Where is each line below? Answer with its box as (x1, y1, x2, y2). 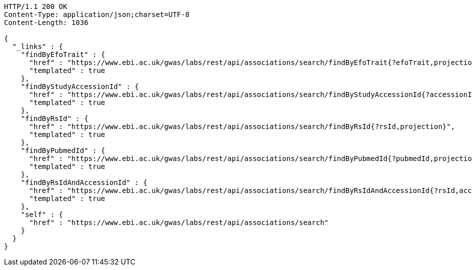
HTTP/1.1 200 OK (4, 2, 67, 10)
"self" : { (20, 210, 63, 218)
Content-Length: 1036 (4, 18, 88, 26)
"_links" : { (12, 42, 63, 50)
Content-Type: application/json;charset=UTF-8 (4, 10, 189, 18)
